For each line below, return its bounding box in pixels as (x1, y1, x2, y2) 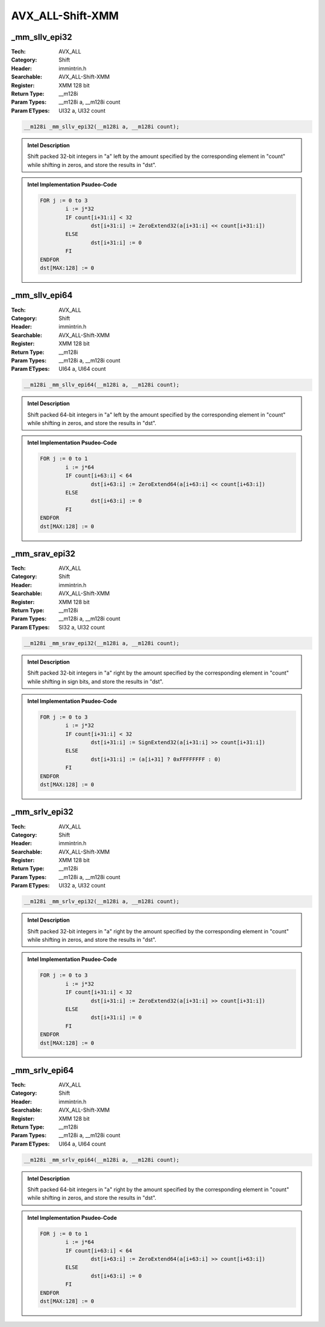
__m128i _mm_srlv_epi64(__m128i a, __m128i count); (23, 1156, 180, 1163)
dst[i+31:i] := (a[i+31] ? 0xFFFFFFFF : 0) (90, 755, 221, 763)
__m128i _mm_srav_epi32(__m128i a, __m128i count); (23, 640, 180, 646)
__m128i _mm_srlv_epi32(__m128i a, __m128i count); (23, 898, 180, 905)
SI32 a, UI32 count (58, 623, 105, 631)
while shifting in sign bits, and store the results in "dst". (27, 678, 164, 685)
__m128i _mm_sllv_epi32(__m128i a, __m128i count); (23, 123, 180, 130)
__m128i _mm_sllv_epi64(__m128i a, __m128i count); (23, 382, 180, 388)
